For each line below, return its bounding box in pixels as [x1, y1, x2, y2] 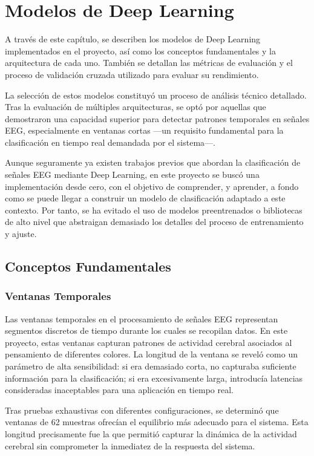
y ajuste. [5, 227, 37, 240]
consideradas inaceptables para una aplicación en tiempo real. [5, 383, 234, 396]
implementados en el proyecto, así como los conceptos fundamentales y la [5, 44, 276, 57]
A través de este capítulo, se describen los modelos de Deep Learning [5, 33, 261, 45]
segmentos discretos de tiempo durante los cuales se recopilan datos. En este [5, 324, 288, 337]
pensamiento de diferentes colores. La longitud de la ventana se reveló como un [5, 348, 298, 360]
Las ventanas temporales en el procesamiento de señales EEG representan [5, 312, 278, 325]
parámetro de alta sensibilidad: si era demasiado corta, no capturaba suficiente [5, 360, 296, 372]
